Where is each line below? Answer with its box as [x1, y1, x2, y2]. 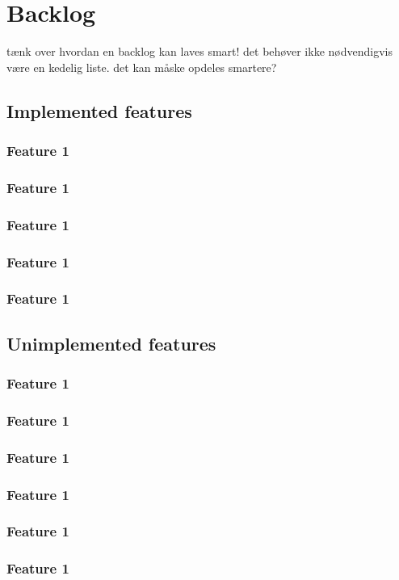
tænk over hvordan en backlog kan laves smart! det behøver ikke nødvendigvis [6, 43, 393, 60]
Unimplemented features [6, 330, 216, 355]
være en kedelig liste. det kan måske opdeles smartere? [6, 58, 277, 75]
